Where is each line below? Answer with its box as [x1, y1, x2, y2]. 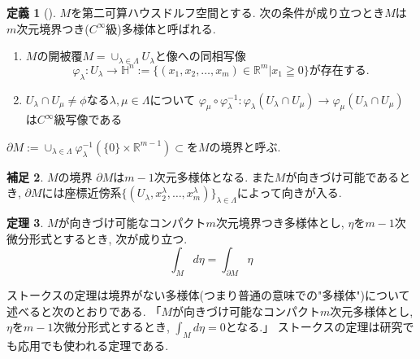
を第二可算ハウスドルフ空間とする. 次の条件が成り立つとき [71, 4, 385, 20]
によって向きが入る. [236, 184, 342, 201]
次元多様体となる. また [154, 168, 275, 185]
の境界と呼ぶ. [209, 138, 281, 155]
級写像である [54, 111, 123, 128]
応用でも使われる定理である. [17, 337, 169, 354]
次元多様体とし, [330, 302, 414, 319]
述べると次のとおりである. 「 [6, 302, 162, 319]
